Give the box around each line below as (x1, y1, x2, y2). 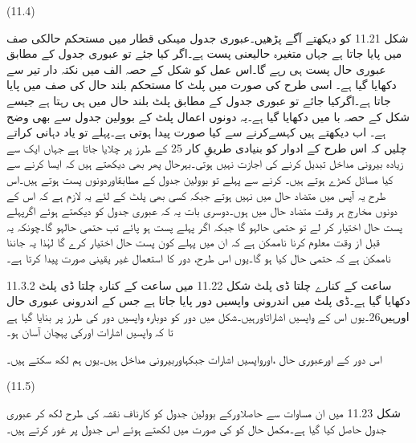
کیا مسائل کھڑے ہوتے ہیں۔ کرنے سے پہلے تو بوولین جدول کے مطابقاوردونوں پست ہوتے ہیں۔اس (6, 170, 394, 187)
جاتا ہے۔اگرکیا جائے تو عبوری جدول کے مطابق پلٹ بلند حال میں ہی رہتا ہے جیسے (6, 91, 391, 108)
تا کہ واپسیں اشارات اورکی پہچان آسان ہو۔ (6, 323, 173, 340)
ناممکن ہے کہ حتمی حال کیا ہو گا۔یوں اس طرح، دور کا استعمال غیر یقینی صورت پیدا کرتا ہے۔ (6, 249, 391, 266)
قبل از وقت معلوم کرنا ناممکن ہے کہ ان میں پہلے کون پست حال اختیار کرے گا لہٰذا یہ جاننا (6, 234, 380, 250)
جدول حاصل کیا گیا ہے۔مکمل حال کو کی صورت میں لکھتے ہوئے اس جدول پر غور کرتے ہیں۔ (6, 420, 386, 437)
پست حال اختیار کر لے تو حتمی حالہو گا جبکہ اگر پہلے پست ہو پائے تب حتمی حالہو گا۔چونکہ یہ (6, 217, 402, 234)
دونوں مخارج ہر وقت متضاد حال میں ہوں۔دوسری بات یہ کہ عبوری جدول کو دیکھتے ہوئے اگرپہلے (6, 202, 398, 219)
